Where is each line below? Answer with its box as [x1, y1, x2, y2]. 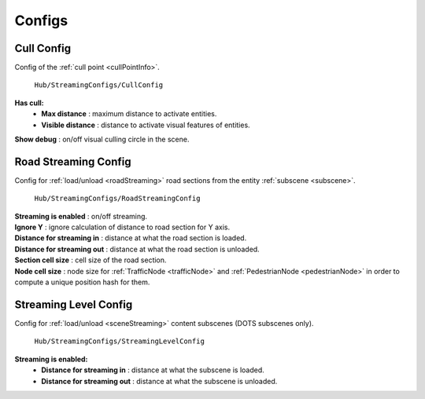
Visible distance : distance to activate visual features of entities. [41, 120, 251, 130]
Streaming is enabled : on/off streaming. [14, 211, 148, 221]
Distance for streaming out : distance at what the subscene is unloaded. [41, 376, 278, 386]
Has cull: [14, 98, 44, 108]
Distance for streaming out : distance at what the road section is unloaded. [14, 244, 260, 254]
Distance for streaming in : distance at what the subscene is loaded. [41, 365, 265, 375]
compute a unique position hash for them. [14, 277, 150, 287]
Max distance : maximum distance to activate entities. [41, 109, 217, 119]
